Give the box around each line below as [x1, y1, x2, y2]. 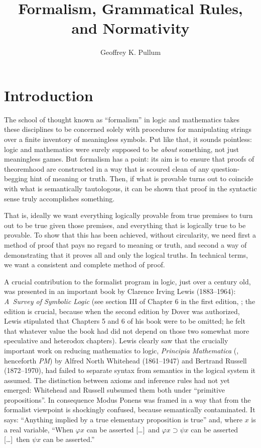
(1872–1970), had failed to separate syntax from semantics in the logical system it [4, 365, 256, 376]
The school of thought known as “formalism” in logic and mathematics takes [4, 114, 239, 124]
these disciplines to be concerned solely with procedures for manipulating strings [4, 124, 252, 134]
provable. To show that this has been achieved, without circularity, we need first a [4, 230, 256, 240]
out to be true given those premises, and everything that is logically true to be [4, 219, 246, 230]
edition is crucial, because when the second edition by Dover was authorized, [4, 306, 240, 316]
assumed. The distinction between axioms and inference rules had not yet [4, 375, 230, 385]
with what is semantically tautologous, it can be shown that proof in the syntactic [4, 183, 257, 193]
